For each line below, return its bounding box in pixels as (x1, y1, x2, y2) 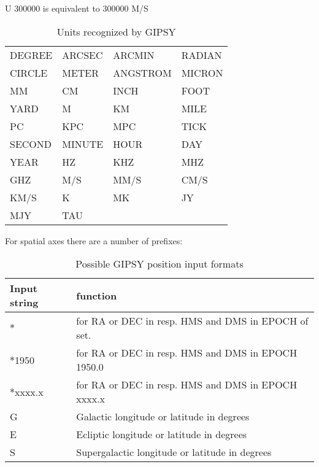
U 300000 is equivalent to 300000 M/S (5, 2, 148, 14)
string (10, 295, 39, 310)
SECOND (10, 136, 52, 151)
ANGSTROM (113, 65, 172, 80)
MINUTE (62, 136, 104, 151)
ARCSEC (62, 47, 103, 62)
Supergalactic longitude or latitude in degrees (76, 445, 272, 460)
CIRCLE (10, 65, 48, 80)
